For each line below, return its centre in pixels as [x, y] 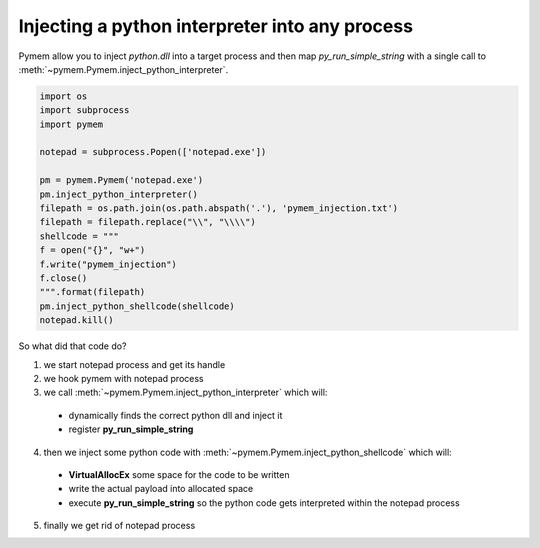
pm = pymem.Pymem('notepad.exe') [121, 180]
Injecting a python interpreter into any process [216, 26]
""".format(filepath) [92, 292]
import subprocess [84, 110]
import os [63, 96]
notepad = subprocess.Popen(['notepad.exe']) [153, 152]
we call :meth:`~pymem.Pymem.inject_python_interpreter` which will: [185, 392]
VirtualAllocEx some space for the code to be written [179, 474]
